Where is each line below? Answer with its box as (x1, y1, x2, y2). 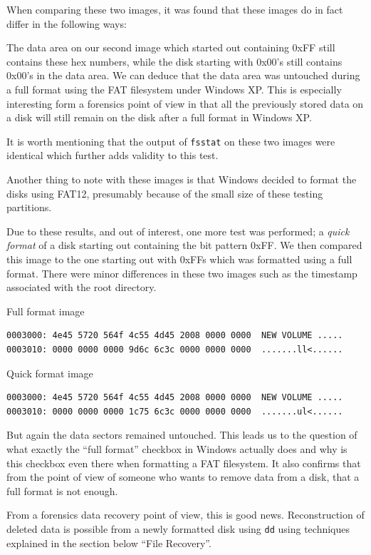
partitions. (6, 200, 52, 215)
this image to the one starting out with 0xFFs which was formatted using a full (6, 251, 352, 266)
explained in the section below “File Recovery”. (6, 535, 211, 550)
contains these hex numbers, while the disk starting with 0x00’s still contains (6, 54, 343, 68)
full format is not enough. (6, 483, 118, 498)
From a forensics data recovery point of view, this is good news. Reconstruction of (6, 507, 365, 522)
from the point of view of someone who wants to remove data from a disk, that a (6, 469, 360, 484)
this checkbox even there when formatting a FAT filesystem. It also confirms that (6, 455, 361, 470)
